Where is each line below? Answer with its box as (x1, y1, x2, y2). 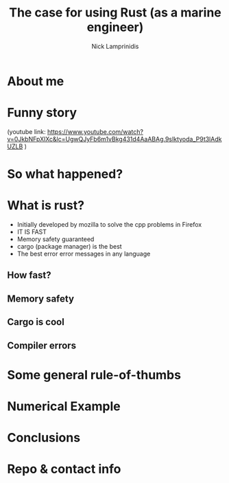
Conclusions (7, 430, 81, 446)
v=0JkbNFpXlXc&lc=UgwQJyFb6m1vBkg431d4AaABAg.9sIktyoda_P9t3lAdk (7, 135, 222, 143)
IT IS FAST (16, 228, 47, 236)
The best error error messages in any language (16, 249, 151, 258)
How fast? (7, 269, 51, 281)
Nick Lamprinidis (91, 42, 139, 50)
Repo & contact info (7, 462, 121, 477)
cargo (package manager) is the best (16, 243, 122, 250)
